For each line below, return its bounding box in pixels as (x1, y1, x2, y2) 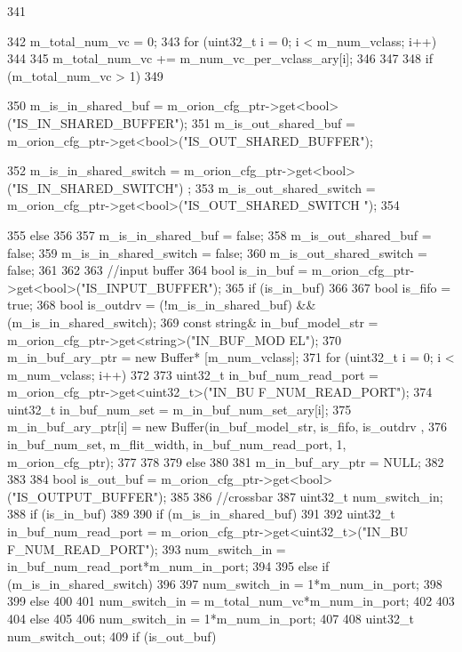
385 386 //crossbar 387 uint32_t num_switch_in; (170, 487, 443, 505)
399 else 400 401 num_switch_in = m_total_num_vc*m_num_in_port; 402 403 (7, 592, 455, 610)
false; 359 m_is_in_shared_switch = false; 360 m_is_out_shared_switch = (7, 243, 427, 262)
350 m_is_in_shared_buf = (7, 96, 163, 115)
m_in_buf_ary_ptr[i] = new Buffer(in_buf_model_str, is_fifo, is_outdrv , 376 (7, 417, 447, 436)
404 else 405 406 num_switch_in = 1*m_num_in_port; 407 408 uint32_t (7, 609, 414, 627)
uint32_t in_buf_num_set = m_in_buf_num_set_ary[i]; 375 (7, 399, 352, 418)
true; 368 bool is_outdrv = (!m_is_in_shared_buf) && (7, 295, 316, 314)
